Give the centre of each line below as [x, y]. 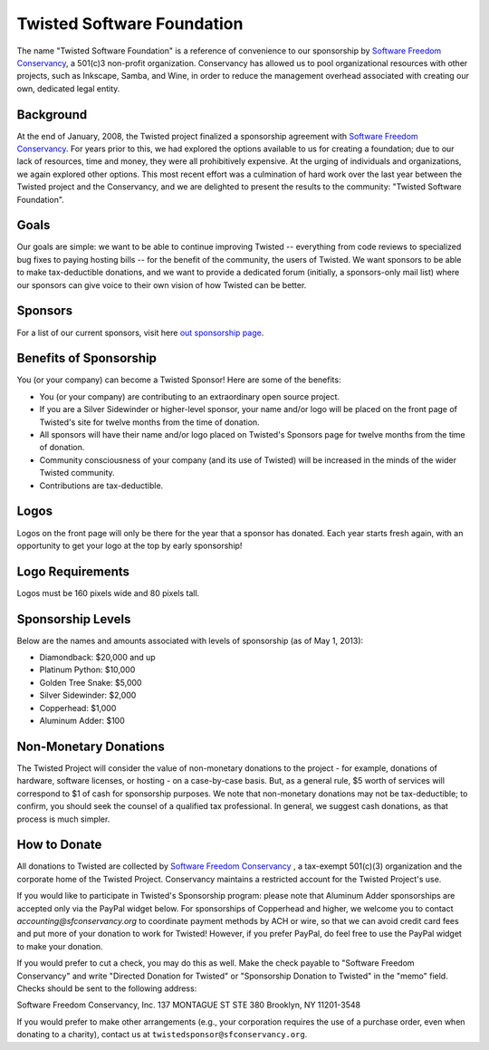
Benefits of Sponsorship [87, 358]
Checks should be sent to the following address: [107, 988]
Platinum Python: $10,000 [87, 669]
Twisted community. [77, 473]
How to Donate [59, 845]
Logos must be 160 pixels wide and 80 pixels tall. [108, 592]
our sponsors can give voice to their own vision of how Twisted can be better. [162, 284]
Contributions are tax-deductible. [101, 486]
